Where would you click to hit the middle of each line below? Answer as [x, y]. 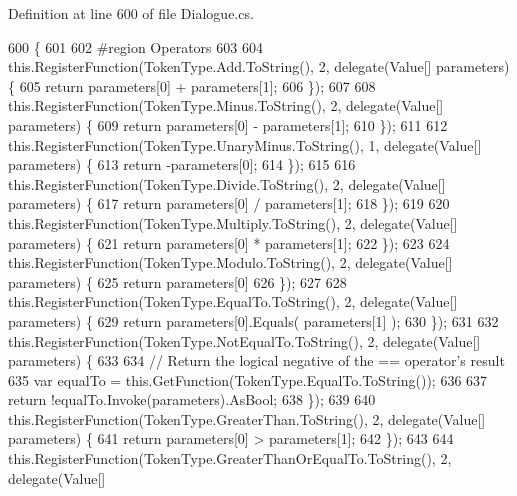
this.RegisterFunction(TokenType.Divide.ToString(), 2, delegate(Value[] [227, 183]
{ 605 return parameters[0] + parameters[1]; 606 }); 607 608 [192, 85]
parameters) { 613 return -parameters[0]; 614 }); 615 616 [182, 164]
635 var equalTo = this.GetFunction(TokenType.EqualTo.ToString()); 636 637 [248, 379]
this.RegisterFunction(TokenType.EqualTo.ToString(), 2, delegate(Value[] [233, 301]
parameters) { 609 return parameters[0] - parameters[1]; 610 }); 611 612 [228, 124]
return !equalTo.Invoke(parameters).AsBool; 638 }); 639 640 [192, 399]
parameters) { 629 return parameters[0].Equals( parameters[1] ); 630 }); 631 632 [253, 320]
